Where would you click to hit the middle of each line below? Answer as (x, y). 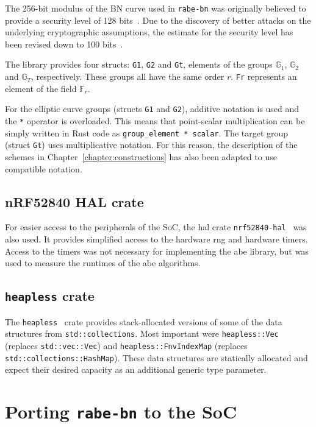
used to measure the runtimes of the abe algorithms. (103, 263)
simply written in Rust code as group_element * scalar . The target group (147, 132)
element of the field (41, 88)
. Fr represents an (264, 76)
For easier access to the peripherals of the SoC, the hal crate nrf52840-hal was (156, 227)
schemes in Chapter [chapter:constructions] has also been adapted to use (141, 156)
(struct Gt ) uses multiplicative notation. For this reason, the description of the (151, 145)
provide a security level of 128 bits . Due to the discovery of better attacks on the (158, 20)
